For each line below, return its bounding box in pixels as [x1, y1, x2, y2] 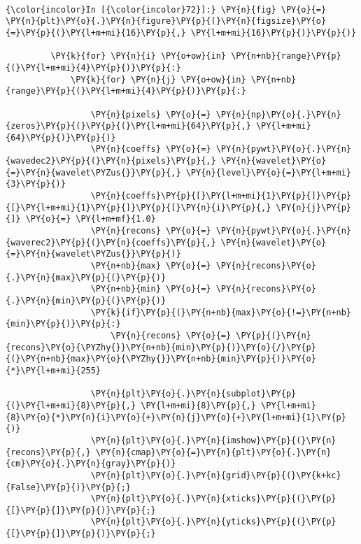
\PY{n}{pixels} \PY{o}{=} [90, 109, 211, 120]
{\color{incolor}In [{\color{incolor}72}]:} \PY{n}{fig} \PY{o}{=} [6, 4, 327, 15]
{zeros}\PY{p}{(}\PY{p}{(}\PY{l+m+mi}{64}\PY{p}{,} [6, 121, 251, 131]
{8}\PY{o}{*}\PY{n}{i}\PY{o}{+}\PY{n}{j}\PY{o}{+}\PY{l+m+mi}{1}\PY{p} [6, 412, 346, 422]
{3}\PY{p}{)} [6, 179, 66, 189]
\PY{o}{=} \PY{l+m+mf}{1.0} [25, 214, 156, 224]
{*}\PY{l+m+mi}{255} [6, 365, 101, 375]
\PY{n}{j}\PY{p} [276, 202, 351, 213]
